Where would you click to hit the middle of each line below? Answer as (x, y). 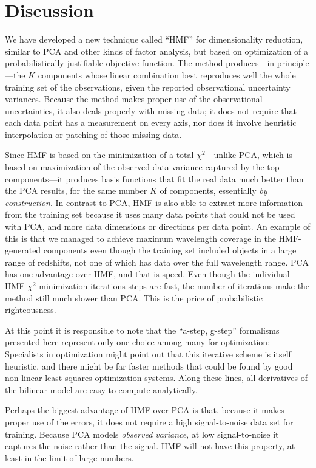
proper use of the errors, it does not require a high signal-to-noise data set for (149, 422)
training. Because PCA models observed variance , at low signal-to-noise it (142, 434)
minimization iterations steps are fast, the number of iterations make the (174, 286)
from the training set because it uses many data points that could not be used (150, 214)
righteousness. (31, 310)
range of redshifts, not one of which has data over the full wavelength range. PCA (157, 262)
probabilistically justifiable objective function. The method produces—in (140, 63)
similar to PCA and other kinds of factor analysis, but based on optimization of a (157, 51)
